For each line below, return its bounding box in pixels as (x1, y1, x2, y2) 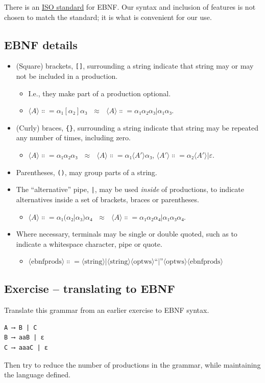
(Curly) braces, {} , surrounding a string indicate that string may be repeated (16, 122, 259, 133)
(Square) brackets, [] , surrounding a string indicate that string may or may (16, 60, 254, 71)
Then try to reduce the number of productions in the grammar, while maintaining (4, 359, 261, 370)
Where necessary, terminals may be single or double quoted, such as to (16, 228, 237, 239)
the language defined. (4, 369, 70, 380)
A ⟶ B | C (4, 324, 37, 331)
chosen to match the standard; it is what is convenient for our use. (4, 11, 212, 22)
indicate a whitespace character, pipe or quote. (16, 238, 162, 249)
